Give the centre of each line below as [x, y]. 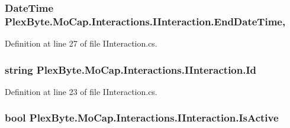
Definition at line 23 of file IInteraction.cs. [81, 91]
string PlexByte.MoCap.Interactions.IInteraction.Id [131, 69]
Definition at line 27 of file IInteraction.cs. [81, 43]
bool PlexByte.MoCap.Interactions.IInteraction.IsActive [142, 118]
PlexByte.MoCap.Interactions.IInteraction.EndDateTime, [145, 21]
